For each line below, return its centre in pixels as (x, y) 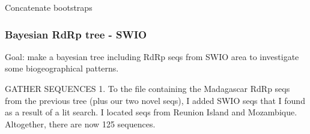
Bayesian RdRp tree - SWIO (76, 34)
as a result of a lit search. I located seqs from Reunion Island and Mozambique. (151, 112)
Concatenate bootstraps (49, 7)
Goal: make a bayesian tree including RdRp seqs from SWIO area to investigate (152, 56)
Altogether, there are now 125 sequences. (80, 123)
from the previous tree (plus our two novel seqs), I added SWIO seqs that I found (155, 100)
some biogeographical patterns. (62, 68)
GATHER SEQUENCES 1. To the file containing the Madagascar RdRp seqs (147, 88)
